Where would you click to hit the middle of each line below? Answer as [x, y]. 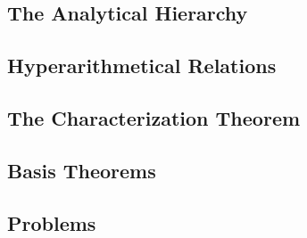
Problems [52, 222]
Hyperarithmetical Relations [142, 66]
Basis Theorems [82, 170]
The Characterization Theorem [154, 117]
